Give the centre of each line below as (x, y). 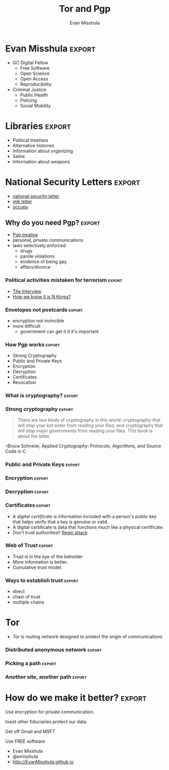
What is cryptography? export (42, 396)
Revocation (24, 382)
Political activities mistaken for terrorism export (64, 280)
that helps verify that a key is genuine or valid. (60, 522)
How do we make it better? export (76, 698)
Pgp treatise (25, 235)
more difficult (26, 326)
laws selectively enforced (39, 245)
